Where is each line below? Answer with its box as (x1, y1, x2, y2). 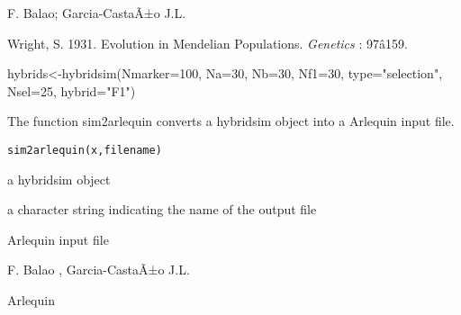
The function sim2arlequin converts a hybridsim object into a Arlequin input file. (7, 112, 455, 130)
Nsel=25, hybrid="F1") (7, 81, 136, 100)
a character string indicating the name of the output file (7, 200, 317, 219)
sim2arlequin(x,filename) (7, 143, 162, 157)
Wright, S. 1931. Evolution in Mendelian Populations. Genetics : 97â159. (7, 33, 408, 52)
